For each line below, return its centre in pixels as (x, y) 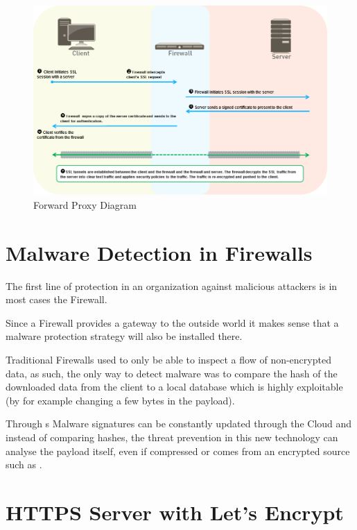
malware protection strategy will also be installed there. (124, 336)
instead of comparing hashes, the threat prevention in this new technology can (172, 437)
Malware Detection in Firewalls (159, 252)
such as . (24, 464)
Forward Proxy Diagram (85, 204)
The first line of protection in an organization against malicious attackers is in (172, 285)
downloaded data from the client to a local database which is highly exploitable (174, 387)
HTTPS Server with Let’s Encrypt (175, 512)
